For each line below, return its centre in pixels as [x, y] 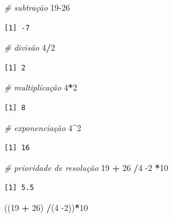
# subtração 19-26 [37, 7]
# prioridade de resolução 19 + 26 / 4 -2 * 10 [86, 167]
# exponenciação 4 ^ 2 [43, 127]
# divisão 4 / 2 [30, 47]
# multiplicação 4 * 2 [41, 87]
